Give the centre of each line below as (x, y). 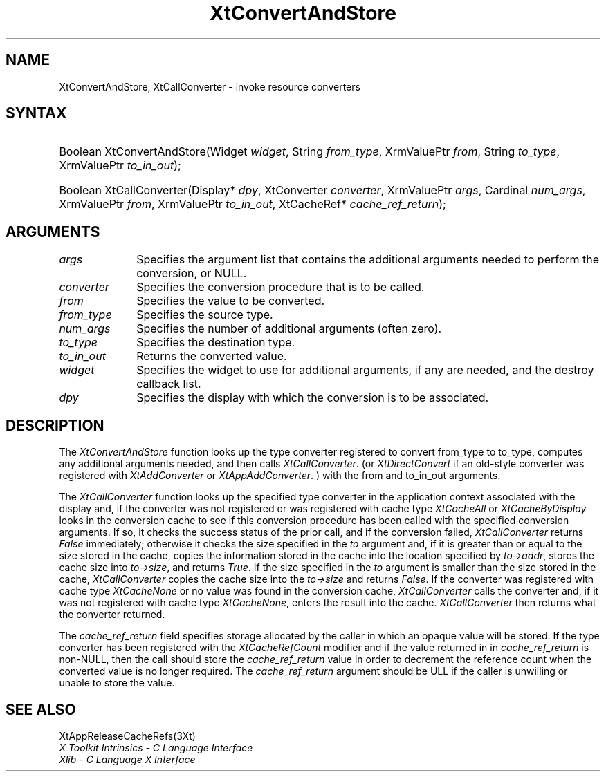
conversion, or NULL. (192, 273)
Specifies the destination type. (216, 343)
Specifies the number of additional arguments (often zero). (289, 329)
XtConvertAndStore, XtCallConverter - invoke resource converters (210, 86)
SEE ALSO (41, 709)
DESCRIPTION (55, 425)
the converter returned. (112, 615)
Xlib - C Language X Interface (127, 759)
